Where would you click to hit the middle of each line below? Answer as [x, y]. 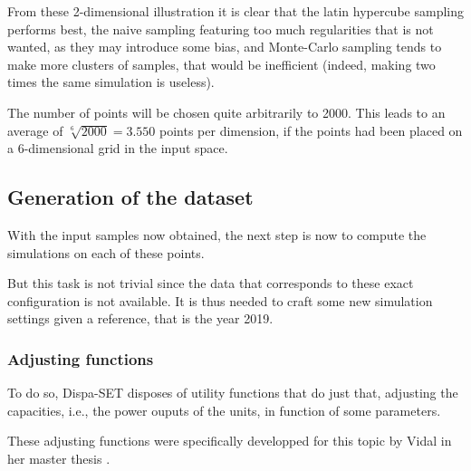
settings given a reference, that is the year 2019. [140, 318]
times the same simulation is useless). [111, 82]
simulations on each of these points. [106, 252]
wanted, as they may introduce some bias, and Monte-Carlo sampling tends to [225, 47]
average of [35, 130]
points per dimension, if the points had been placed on [311, 130]
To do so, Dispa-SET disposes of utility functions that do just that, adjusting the [233, 393]
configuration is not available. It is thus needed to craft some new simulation [220, 300]
